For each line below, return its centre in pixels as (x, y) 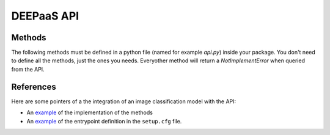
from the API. (28, 69)
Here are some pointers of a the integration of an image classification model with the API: (124, 101)
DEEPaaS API (45, 16)
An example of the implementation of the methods (90, 112)
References (34, 86)
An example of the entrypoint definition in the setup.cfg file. (104, 121)
